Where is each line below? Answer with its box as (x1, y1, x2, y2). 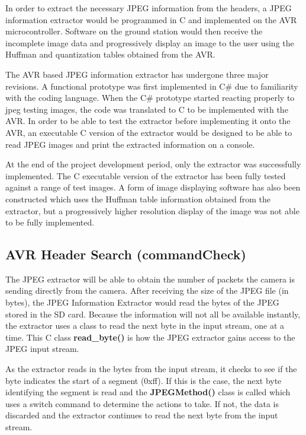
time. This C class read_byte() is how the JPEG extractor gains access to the (5, 331, 295, 343)
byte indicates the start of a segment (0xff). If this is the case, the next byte (5, 374, 282, 386)
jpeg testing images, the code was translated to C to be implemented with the (5, 103, 288, 115)
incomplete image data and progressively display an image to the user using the (5, 36, 294, 49)
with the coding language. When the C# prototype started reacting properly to (5, 91, 295, 104)
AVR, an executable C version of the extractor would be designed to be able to (5, 126, 292, 138)
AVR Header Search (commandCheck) (5, 245, 246, 263)
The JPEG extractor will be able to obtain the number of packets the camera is (5, 272, 295, 285)
